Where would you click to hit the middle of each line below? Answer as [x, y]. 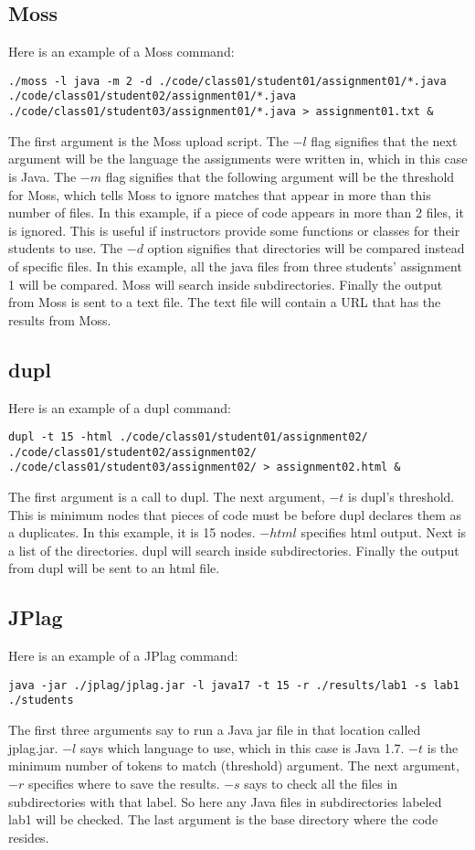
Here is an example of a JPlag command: [123, 656]
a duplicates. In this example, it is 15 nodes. [132, 532]
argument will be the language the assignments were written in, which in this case [238, 159]
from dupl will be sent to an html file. [114, 568]
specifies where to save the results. [124, 783]
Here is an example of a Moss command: [121, 52]
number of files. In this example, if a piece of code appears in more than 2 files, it [236, 212]
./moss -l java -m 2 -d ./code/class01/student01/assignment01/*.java [227, 81]
